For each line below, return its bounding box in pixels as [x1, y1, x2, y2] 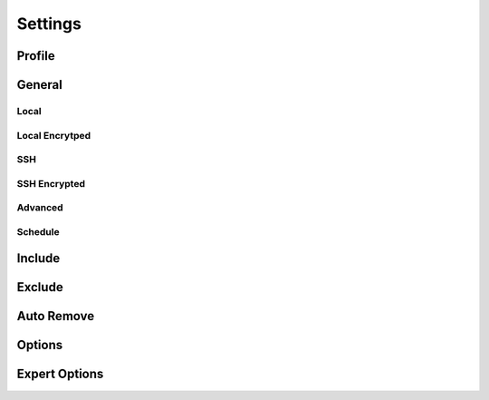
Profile [16, 48, 55, 63]
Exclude [16, 279, 63, 295]
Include [16, 250, 61, 267]
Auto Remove [16, 308, 95, 324]
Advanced [16, 201, 63, 214]
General [16, 77, 63, 93]
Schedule [16, 225, 60, 238]
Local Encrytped [16, 129, 91, 141]
